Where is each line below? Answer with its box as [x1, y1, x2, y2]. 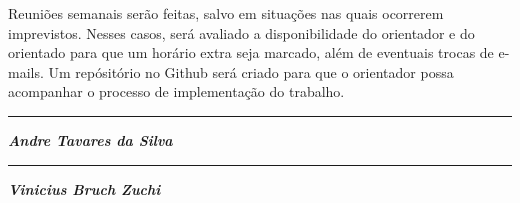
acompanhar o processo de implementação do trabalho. [8, 81, 345, 102]
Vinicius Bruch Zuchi [8, 178, 161, 199]
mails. [8, 61, 44, 82]
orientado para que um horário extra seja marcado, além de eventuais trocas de [8, 42, 494, 63]
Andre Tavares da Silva [8, 129, 173, 150]
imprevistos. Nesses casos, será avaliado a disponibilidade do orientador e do [8, 22, 475, 43]
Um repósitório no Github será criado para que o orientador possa [48, 61, 454, 82]
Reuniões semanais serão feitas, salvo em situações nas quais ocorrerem [8, 3, 444, 23]
